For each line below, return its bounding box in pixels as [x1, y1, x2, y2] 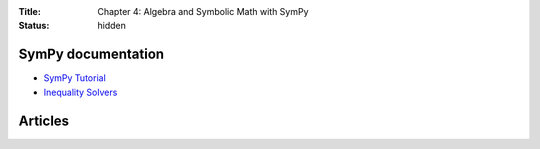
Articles [18, 112, 70, 129]
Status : [18, 20, 50, 32]
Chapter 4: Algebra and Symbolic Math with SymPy [97, 6, 309, 17]
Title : [18, 6, 42, 17]
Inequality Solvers [43, 86, 118, 98]
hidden [97, 20, 127, 32]
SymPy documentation [18, 46, 165, 63]
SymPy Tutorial [43, 72, 107, 84]
